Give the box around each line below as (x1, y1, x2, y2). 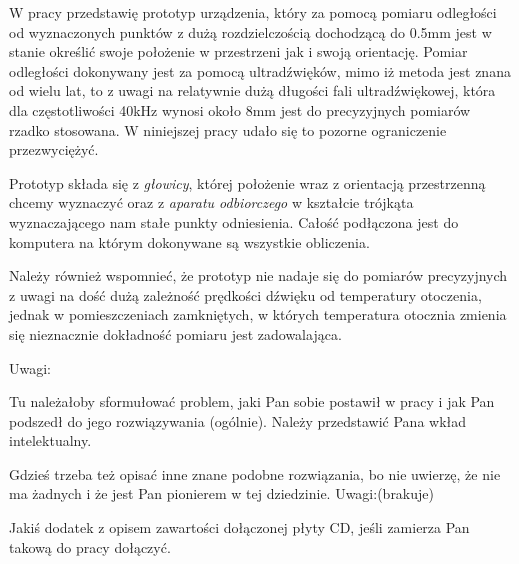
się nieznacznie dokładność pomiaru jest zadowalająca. (9, 323, 342, 344)
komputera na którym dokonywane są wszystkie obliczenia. (9, 231, 370, 252)
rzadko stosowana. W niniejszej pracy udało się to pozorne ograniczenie (9, 119, 447, 140)
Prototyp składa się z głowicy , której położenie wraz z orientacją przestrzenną (9, 172, 486, 193)
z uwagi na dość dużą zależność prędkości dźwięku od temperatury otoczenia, (9, 284, 482, 305)
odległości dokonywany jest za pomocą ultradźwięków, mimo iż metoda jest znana (9, 60, 511, 81)
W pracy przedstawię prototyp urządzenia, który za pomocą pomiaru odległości (9, 2, 497, 22)
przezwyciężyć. (9, 139, 99, 160)
